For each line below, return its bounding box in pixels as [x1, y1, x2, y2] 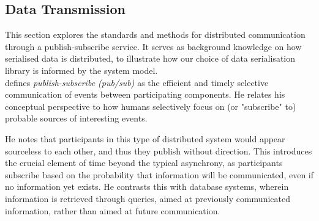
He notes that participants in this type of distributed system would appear [5, 132, 285, 145]
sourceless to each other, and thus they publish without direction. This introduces [5, 144, 312, 157]
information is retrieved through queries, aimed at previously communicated [5, 192, 290, 205]
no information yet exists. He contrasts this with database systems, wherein [5, 180, 289, 193]
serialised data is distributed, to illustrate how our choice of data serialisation [5, 52, 296, 65]
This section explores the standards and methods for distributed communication [5, 28, 306, 41]
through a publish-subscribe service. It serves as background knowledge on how [5, 40, 302, 53]
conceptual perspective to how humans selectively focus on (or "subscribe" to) [5, 100, 296, 112]
